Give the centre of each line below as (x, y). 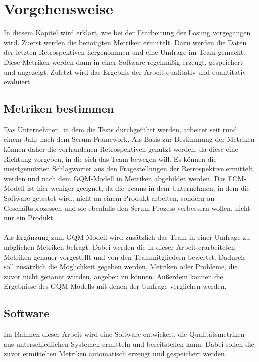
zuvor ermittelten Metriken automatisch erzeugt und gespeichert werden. (115, 354)
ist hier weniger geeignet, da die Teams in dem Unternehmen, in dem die (138, 188)
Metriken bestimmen (59, 108)
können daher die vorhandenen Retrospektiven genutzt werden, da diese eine (121, 149)
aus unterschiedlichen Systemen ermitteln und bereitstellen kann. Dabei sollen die (129, 344)
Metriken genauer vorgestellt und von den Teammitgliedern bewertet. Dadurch (124, 257)
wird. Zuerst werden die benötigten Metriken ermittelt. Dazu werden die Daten (125, 42)
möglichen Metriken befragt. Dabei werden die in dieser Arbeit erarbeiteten (120, 247)
